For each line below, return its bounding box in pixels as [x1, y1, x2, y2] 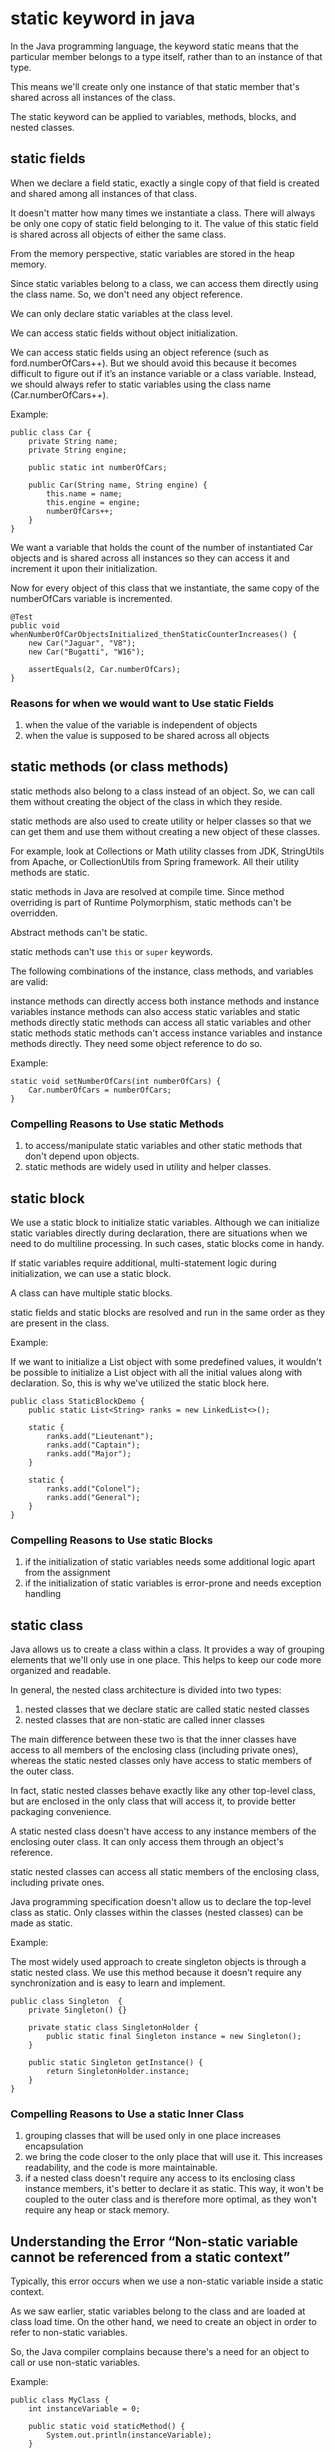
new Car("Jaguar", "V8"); [28, 638, 137, 648]
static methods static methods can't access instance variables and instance [10, 1027, 323, 1039]
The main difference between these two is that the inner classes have [10, 1733, 297, 1746]
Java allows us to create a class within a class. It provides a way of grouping [10, 1643, 325, 1656]
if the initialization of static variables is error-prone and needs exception [24, 1577, 322, 1589]
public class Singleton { [10, 1997, 123, 2007]
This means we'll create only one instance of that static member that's [10, 80, 300, 92]
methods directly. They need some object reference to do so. [10, 1037, 263, 1049]
